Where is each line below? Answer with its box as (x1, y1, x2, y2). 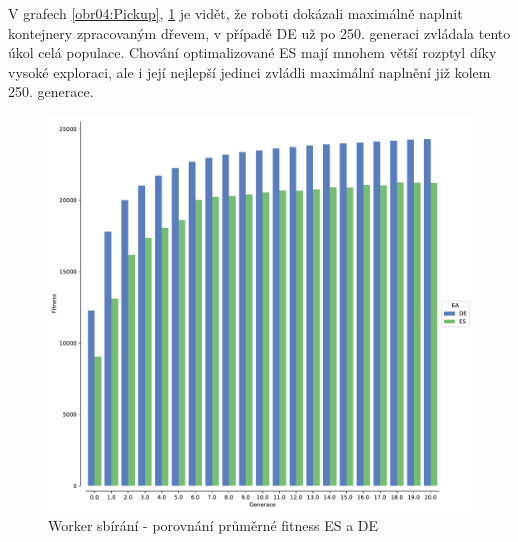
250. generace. (8, 81, 94, 102)
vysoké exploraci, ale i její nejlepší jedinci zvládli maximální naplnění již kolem (8, 61, 491, 82)
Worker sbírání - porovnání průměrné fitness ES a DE (48, 515, 379, 536)
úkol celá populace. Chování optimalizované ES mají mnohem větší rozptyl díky (8, 42, 497, 63)
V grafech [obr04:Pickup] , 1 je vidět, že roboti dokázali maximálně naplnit (8, 3, 463, 23)
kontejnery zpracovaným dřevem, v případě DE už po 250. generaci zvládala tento (8, 22, 511, 43)
